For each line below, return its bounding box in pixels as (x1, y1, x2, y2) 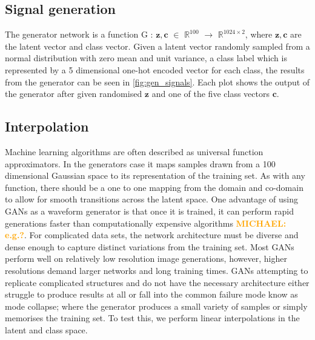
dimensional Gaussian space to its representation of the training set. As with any (5, 169, 305, 182)
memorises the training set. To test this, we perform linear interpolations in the (5, 312, 300, 324)
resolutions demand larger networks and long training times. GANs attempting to (5, 264, 308, 276)
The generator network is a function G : (5, 28, 153, 41)
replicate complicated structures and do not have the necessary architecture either (5, 276, 310, 288)
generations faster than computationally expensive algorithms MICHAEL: (5, 216, 287, 229)
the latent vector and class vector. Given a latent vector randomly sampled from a (5, 39, 310, 52)
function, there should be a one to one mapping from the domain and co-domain (5, 181, 303, 193)
